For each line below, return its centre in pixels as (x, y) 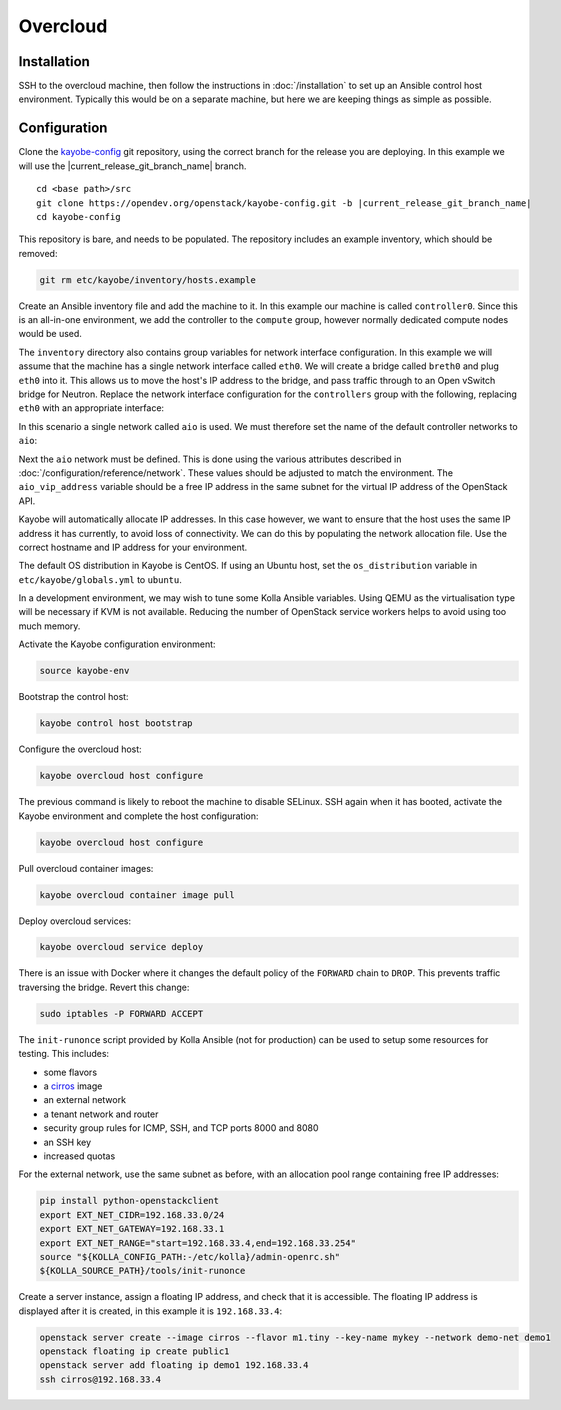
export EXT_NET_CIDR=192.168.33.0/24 (132, 1214)
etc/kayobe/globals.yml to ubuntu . (100, 579)
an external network (85, 1100)
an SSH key (67, 1142)
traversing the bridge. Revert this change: (104, 987)
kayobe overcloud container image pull (137, 894)
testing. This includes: (64, 1054)
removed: (38, 253)
